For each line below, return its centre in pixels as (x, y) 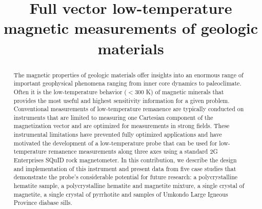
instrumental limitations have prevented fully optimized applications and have (118, 134)
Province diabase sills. (43, 203)
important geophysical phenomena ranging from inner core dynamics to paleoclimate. (127, 83)
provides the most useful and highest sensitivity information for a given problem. (122, 100)
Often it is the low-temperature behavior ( (70, 91)
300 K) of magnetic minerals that (179, 91)
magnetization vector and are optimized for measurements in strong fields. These (122, 126)
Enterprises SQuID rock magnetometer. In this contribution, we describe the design (125, 160)
